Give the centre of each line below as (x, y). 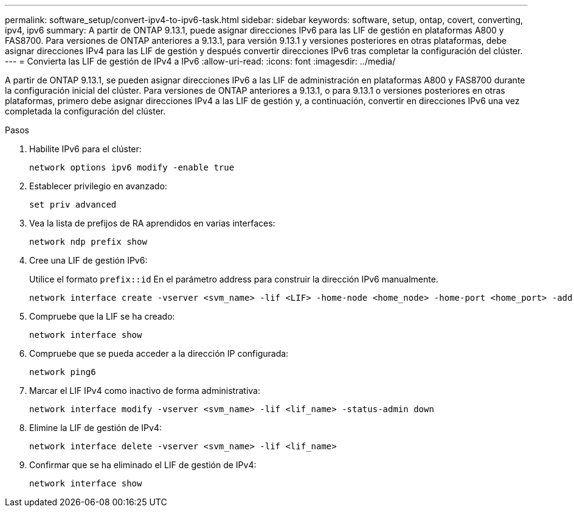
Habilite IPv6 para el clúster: (85, 149)
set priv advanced (73, 205)
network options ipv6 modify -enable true (132, 167)
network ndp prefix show (88, 242)
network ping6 (63, 372)
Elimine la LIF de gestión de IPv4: (95, 428)
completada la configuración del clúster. (85, 111)
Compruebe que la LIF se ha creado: (102, 316)
